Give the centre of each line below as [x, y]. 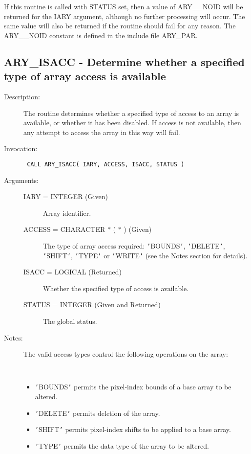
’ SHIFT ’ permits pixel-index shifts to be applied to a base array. [133, 429]
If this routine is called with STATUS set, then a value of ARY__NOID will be [124, 6]
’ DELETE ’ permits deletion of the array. [97, 413]
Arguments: [21, 180]
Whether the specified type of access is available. [116, 288]
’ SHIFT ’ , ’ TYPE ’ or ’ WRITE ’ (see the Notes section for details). [145, 255]
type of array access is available [85, 76]
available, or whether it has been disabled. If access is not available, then [132, 123]
